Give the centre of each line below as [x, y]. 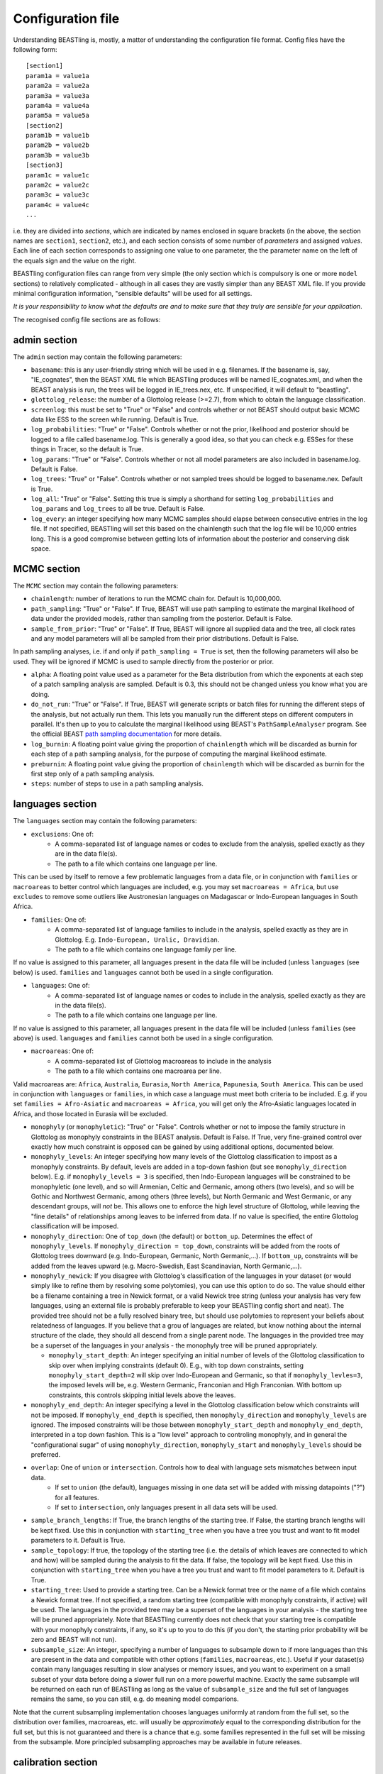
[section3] [45, 165]
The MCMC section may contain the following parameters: [96, 585]
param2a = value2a [58, 86]
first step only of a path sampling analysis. [93, 773]
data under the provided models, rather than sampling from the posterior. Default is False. [162, 619]
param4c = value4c [58, 205]
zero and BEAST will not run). [74, 1640]
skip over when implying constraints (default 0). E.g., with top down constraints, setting [176, 1365]
